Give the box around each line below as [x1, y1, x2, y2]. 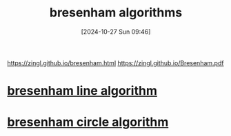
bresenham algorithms [49, 5, 183, 21]
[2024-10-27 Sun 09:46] [81, 27, 151, 36]
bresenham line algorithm [7, 83, 157, 99]
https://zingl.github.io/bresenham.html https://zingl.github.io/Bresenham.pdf [7, 58, 224, 67]
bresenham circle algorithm [7, 115, 169, 130]
